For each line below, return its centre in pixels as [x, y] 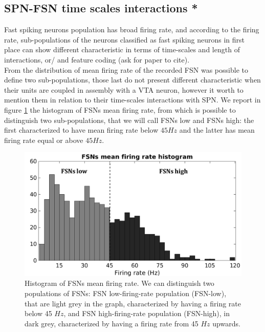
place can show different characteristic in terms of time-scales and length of [122, 49]
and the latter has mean [217, 130]
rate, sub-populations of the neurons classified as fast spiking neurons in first [124, 39]
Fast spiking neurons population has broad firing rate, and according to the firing [132, 29]
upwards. [226, 323]
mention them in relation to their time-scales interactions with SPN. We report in [132, 100]
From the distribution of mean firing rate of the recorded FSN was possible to [126, 69]
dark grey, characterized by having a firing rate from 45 [112, 323]
